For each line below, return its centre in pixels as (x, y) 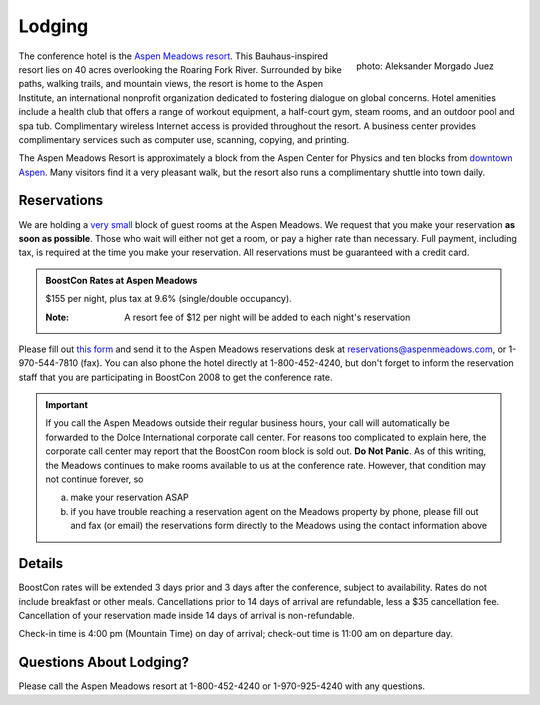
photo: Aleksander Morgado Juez (425, 66)
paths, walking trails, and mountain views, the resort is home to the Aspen (171, 84)
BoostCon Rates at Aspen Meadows (121, 280)
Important (67, 405)
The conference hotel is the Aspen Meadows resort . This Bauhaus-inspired (173, 56)
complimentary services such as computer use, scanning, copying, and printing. (184, 139)
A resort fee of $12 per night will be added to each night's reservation (267, 317)
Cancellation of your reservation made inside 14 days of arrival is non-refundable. (186, 615)
